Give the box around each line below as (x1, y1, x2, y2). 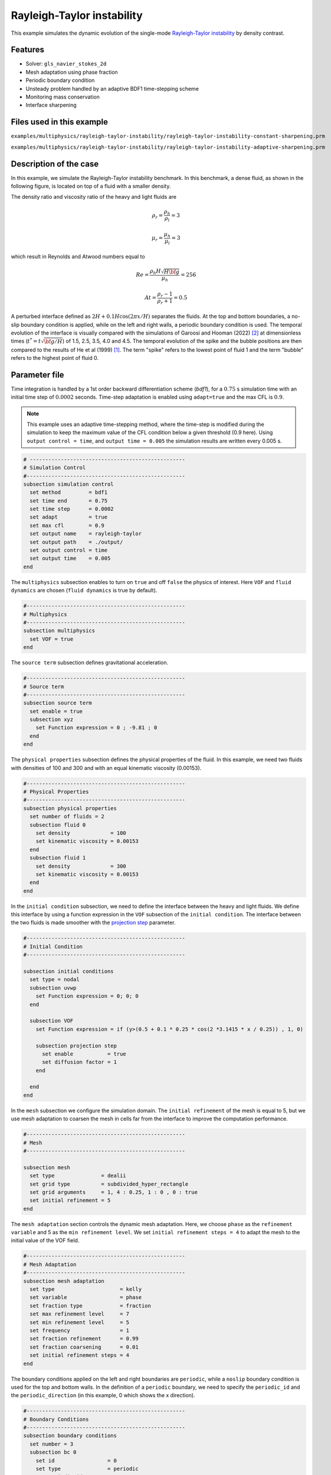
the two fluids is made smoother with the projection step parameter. (11, 919, 176, 926)
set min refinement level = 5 (30, 1319, 130, 1326)
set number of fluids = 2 (30, 813, 104, 820)
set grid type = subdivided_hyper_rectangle (30, 1181, 189, 1187)
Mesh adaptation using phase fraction (25, 68, 118, 76)
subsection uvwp (30, 984, 77, 991)
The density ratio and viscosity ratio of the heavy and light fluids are (11, 194, 177, 201)
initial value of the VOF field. (11, 1237, 80, 1244)
